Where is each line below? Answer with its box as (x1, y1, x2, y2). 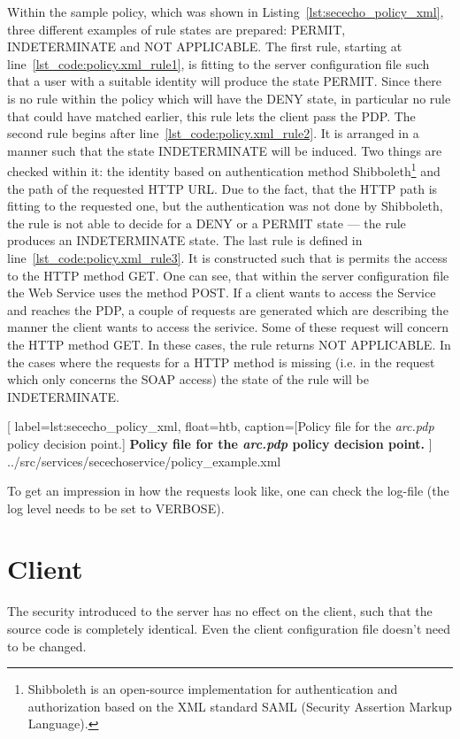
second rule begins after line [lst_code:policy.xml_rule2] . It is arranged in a (7, 124, 419, 142)
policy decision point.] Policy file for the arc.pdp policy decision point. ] (7, 434, 433, 452)
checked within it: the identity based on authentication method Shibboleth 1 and (7, 159, 441, 180)
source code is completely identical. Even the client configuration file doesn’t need (7, 620, 450, 637)
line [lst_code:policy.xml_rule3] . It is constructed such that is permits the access (7, 248, 448, 266)
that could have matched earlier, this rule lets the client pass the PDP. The (7, 106, 416, 125)
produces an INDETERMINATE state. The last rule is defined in (7, 231, 363, 250)
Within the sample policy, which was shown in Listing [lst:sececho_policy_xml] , (7, 3, 444, 20)
